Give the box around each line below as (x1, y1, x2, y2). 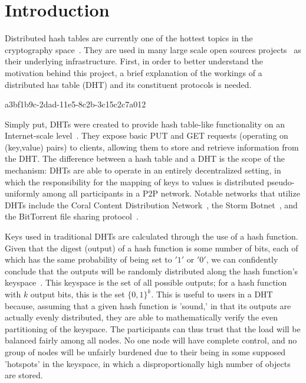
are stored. (5, 369, 43, 381)
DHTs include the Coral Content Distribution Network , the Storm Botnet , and (5, 198, 298, 211)
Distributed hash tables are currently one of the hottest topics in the (5, 32, 253, 44)
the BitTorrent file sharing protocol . (5, 210, 139, 222)
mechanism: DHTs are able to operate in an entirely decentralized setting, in (5, 164, 281, 176)
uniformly (5, 187, 40, 199)
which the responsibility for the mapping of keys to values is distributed (5, 175, 265, 188)
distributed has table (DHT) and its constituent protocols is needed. (5, 78, 252, 90)
